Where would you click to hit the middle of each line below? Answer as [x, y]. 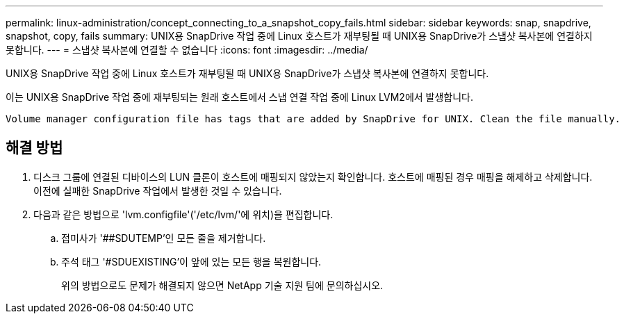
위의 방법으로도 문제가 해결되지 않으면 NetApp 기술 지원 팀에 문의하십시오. [222, 285]
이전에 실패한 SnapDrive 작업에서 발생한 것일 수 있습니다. [158, 190]
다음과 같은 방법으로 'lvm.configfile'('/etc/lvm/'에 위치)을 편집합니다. [183, 214]
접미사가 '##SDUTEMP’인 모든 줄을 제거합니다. [164, 238]
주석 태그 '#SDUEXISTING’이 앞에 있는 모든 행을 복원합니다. [191, 261]
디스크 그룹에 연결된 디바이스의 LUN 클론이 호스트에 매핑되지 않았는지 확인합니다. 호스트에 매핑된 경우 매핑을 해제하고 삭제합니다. [313, 177]
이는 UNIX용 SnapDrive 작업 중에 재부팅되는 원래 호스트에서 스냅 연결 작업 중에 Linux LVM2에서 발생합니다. [240, 97]
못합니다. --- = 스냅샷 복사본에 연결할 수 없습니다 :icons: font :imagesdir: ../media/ [187, 50]
